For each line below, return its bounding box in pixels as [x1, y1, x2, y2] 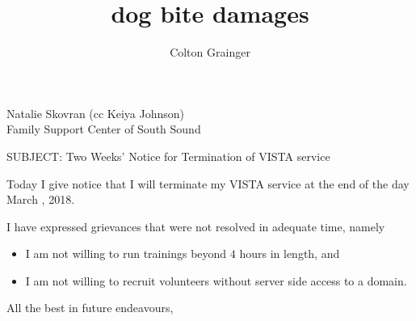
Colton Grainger [170, 44, 250, 61]
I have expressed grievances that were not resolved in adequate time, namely [6, 218, 385, 234]
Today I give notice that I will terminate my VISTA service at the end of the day [6, 175, 410, 192]
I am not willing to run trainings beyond [25, 245, 227, 262]
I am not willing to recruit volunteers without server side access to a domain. [25, 272, 407, 289]
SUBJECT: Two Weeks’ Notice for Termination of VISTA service [6, 147, 330, 164]
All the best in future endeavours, [6, 299, 174, 316]
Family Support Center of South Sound [6, 120, 201, 137]
